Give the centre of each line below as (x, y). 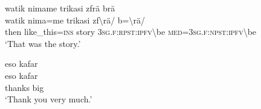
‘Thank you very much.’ (49, 99)
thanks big (24, 87)
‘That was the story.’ (43, 43)
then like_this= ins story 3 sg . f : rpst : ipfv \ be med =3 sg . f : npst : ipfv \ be (131, 32)
